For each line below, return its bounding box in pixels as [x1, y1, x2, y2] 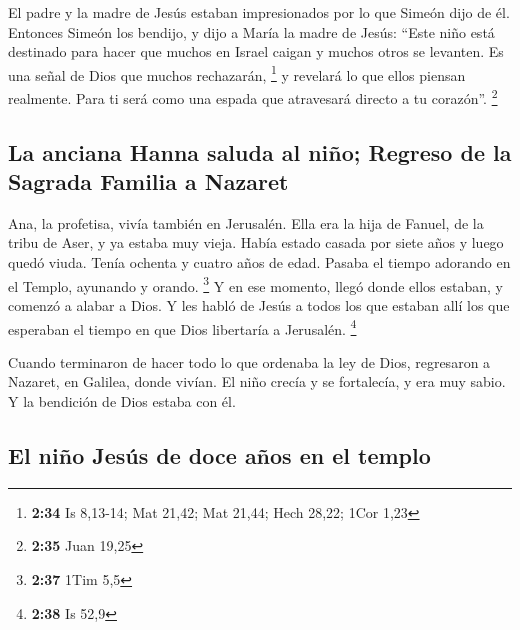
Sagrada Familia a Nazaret [8, 166, 289, 197]
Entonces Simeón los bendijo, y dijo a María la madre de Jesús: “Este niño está [8, 21, 495, 42]
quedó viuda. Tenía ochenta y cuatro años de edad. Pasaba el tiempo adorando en [8, 252, 511, 273]
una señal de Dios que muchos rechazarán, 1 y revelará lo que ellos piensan [8, 61, 466, 85]
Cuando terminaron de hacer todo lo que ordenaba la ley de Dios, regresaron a [8, 351, 491, 372]
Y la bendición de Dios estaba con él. [8, 390, 236, 411]
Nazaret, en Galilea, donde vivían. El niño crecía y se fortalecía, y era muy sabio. [8, 371, 506, 392]
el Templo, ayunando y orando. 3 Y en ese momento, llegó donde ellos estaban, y [8, 272, 503, 296]
